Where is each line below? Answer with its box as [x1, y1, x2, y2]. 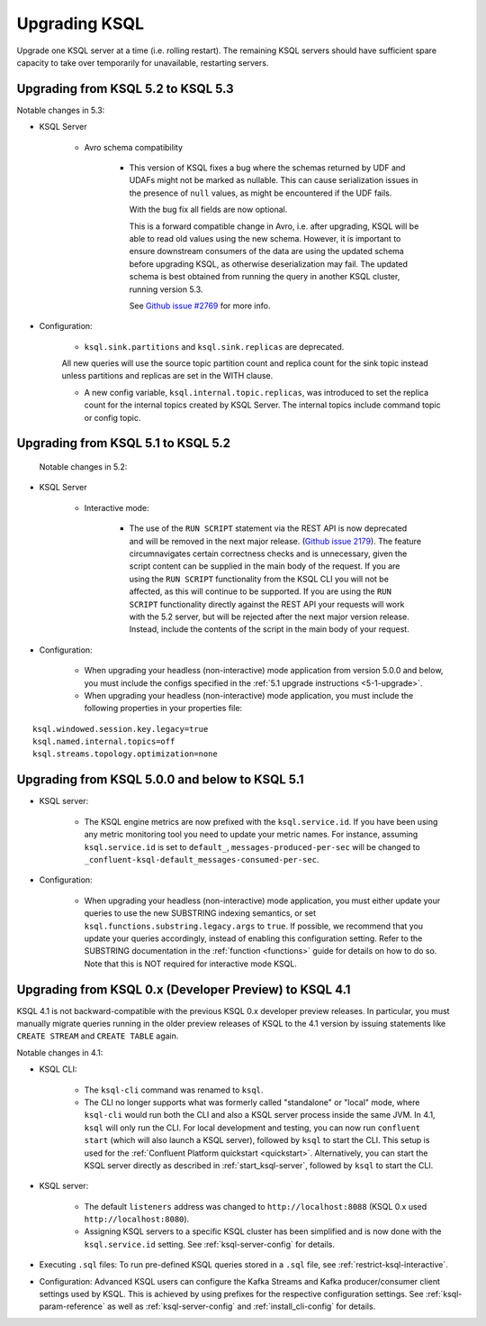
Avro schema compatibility [84, 142, 184, 152]
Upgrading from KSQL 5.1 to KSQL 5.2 [16, 435, 231, 451]
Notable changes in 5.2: [39, 462, 128, 472]
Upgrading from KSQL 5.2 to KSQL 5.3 [16, 81, 234, 96]
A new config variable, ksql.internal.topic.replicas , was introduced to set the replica [84, 387, 429, 398]
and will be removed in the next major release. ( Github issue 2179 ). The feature [129, 535, 422, 546]
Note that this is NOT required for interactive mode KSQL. [84, 958, 297, 969]
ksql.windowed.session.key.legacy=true [32, 724, 209, 734]
